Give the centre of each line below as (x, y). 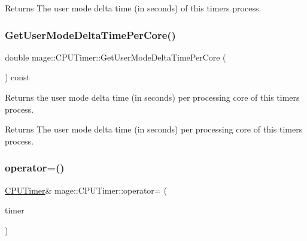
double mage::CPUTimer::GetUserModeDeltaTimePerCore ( (115, 57)
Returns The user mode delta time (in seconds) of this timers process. (133, 8)
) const (18, 77)
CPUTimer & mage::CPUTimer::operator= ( (86, 190)
